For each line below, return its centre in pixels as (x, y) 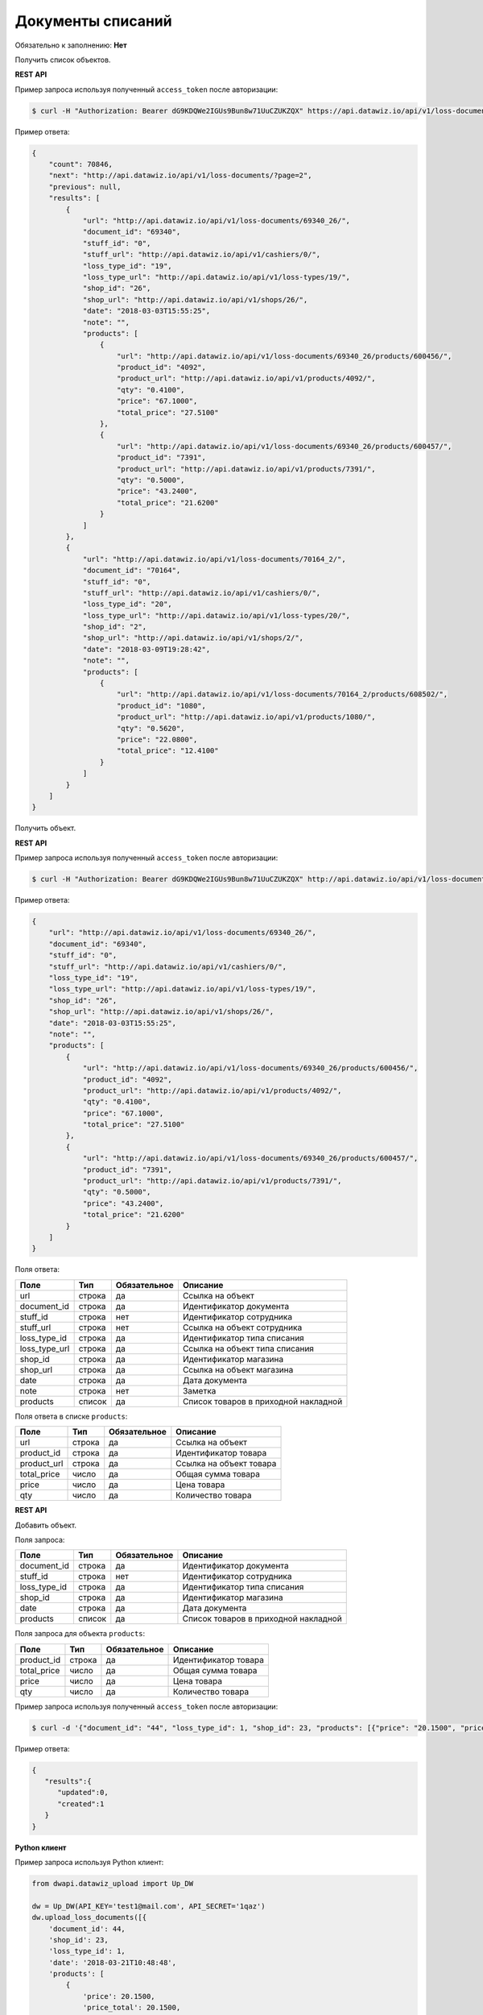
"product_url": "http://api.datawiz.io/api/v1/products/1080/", (246, 717)
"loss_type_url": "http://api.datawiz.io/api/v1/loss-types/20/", (216, 615)
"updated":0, (83, 1793)
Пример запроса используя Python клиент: (89, 1862)
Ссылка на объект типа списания (248, 1348)
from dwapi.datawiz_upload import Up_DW (112, 1883)
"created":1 (81, 1804)
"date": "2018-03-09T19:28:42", (147, 649)
